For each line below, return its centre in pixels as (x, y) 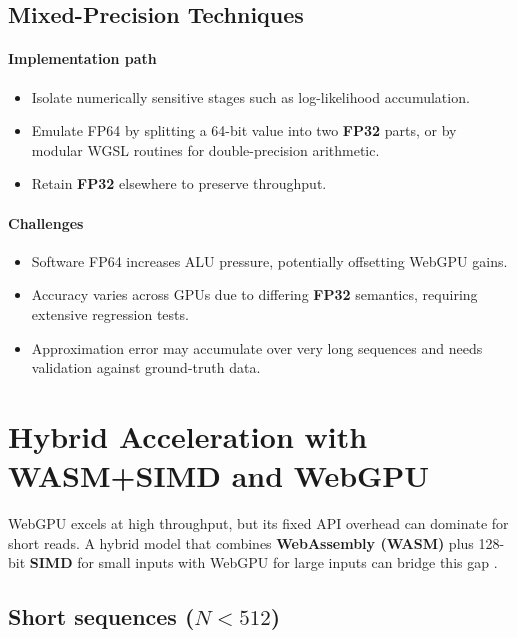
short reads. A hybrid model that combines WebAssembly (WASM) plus (241, 542)
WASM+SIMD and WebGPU (219, 475)
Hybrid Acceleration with (188, 435)
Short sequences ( (101, 616)
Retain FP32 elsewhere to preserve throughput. (179, 183)
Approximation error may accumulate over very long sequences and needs (257, 347)
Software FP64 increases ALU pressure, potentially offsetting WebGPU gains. (269, 260)
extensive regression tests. (110, 313)
